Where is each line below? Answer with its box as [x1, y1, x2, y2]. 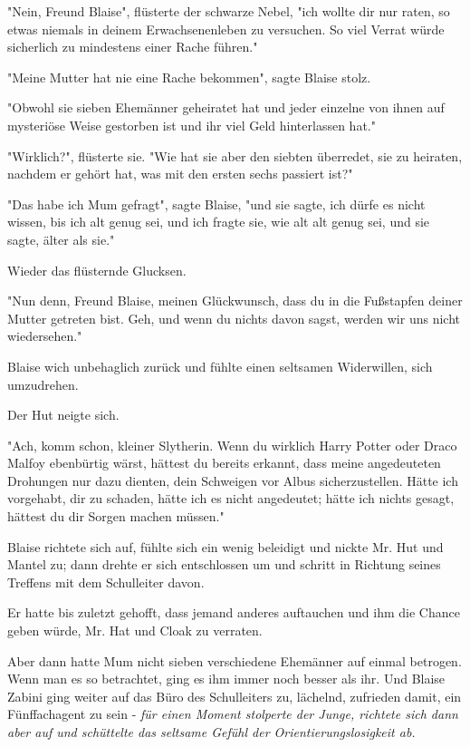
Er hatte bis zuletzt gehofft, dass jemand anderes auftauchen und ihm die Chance [7, 603, 460, 622]
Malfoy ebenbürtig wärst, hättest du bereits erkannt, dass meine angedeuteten [7, 453, 441, 472]
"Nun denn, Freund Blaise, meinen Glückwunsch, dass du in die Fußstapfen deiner [7, 291, 463, 310]
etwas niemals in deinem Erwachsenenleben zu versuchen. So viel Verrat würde [7, 19, 445, 38]
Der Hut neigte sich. [7, 405, 120, 424]
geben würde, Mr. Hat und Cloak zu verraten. [7, 621, 263, 640]
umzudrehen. [7, 374, 79, 393]
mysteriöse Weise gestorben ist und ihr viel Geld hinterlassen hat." [7, 115, 376, 134]
